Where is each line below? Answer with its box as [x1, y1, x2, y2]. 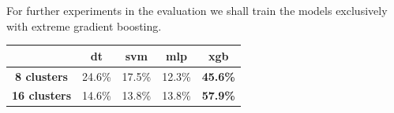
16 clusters [12, 87, 72, 104]
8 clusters [15, 67, 68, 84]
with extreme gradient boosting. [6, 17, 162, 34]
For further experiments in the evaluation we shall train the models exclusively [6, 2, 388, 18]
